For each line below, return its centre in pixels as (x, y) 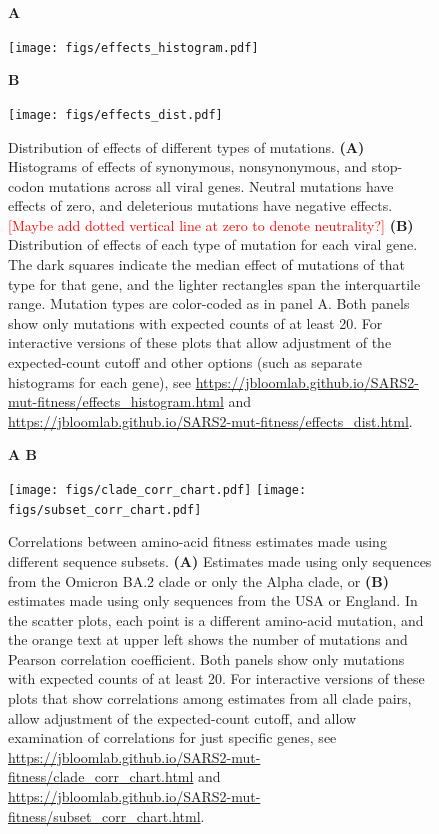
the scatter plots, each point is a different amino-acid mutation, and (216, 619)
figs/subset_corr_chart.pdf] (105, 509)
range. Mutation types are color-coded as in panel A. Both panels (209, 303)
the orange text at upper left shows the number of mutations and (208, 639)
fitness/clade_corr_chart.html (101, 776)
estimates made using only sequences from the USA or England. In (213, 600)
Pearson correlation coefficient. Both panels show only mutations (206, 658)
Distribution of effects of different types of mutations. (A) (186, 146)
